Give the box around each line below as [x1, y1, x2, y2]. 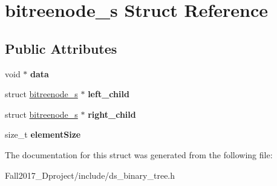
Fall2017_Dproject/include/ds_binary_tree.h [5, 168, 175, 181]
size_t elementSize [5, 128, 81, 141]
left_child [88, 88, 129, 100]
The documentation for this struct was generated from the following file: [5, 148, 273, 161]
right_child [88, 107, 136, 120]
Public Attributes [5, 39, 117, 57]
